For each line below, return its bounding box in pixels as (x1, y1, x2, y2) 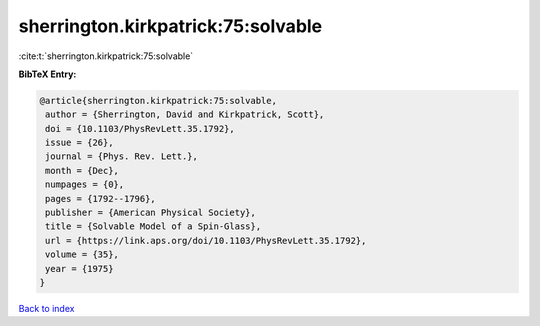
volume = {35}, (45, 249, 120, 260)
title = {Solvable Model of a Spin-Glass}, (45, 221, 262, 232)
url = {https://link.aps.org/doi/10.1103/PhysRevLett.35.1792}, (45, 235, 367, 246)
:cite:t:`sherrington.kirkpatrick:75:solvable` (18, 50, 194, 62)
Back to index (18, 302, 75, 314)
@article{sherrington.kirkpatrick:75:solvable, (39, 95, 277, 106)
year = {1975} (45, 263, 114, 274)
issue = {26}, (45, 137, 114, 149)
